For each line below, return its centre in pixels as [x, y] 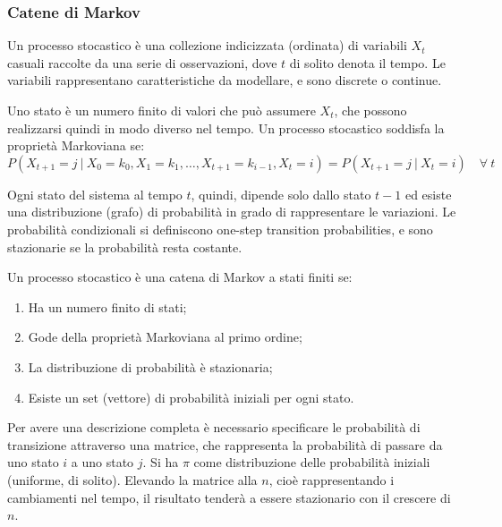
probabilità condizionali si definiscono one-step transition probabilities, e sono [220, 229]
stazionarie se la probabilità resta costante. [125, 246]
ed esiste [428, 194]
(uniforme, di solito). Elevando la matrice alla [132, 479]
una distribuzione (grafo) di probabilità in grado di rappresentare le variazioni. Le [232, 212]
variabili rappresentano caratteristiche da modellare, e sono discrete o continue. [225, 80]
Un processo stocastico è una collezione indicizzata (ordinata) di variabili [207, 45]
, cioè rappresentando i [332, 479]
